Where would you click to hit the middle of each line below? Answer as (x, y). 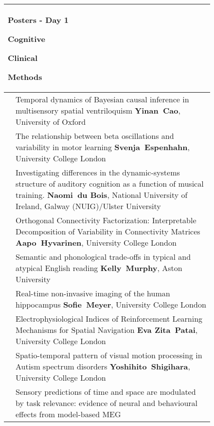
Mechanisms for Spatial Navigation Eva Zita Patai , (107, 330)
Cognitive (27, 39)
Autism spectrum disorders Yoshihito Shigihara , (103, 366)
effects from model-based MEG (68, 414)
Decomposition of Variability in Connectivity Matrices (108, 231)
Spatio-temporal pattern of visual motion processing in (109, 355)
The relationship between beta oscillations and (95, 136)
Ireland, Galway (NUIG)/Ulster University (88, 206)
